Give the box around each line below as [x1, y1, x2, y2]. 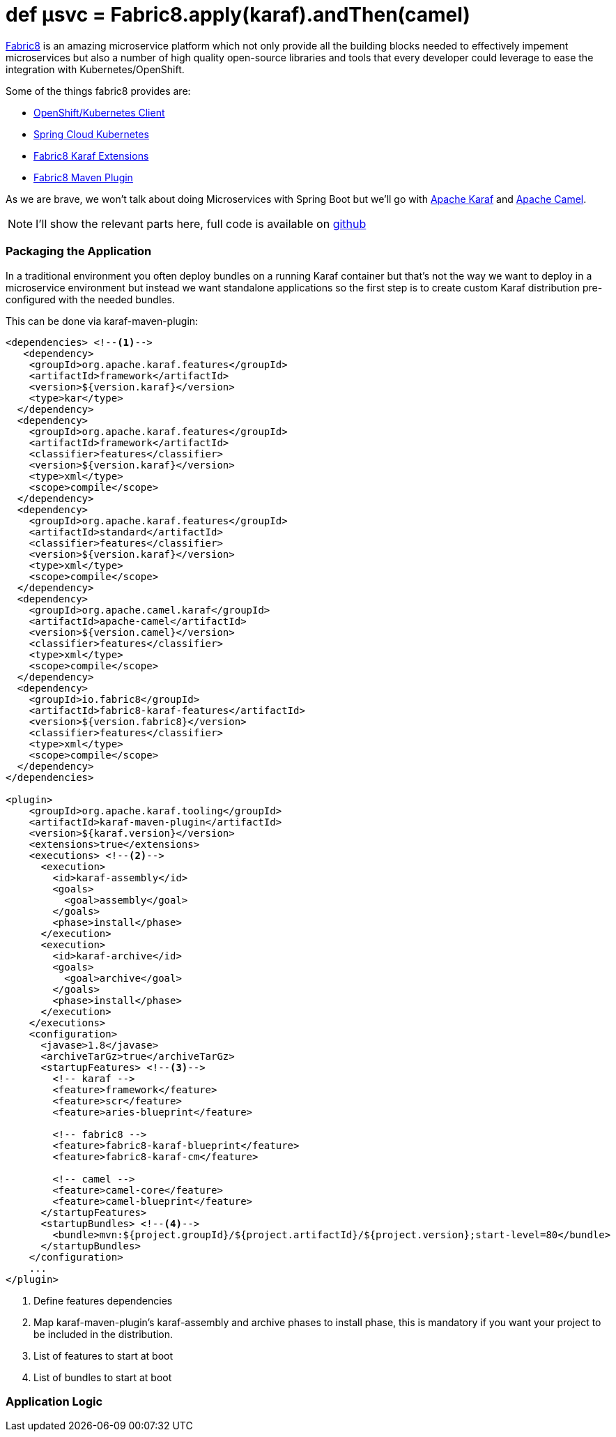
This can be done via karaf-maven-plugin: [6, 314, 199, 327]
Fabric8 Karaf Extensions [33, 149, 149, 162]
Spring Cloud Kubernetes [33, 128, 149, 140]
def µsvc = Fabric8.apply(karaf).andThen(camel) [6, 3, 470, 26]
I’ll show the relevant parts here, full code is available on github [36, 216, 367, 231]
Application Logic [6, 1394, 103, 1408]
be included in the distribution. [33, 1328, 174, 1340]
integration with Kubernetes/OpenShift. [6, 63, 185, 75]
